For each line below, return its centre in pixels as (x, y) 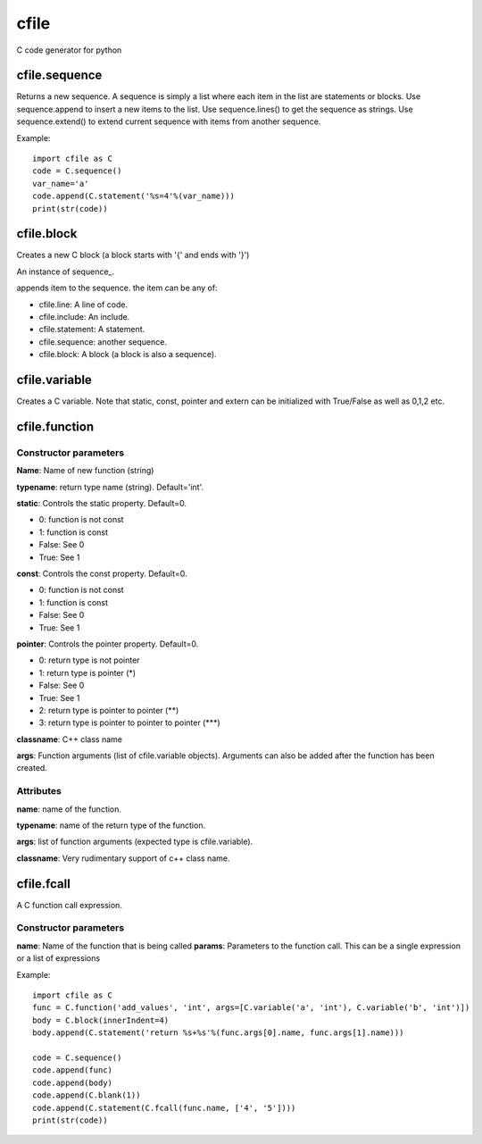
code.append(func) (73, 1070)
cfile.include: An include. (84, 317)
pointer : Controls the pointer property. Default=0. (108, 644)
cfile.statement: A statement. (92, 330)
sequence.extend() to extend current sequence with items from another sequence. (169, 121)
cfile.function (55, 426)
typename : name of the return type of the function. (111, 825)
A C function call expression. (69, 905)
